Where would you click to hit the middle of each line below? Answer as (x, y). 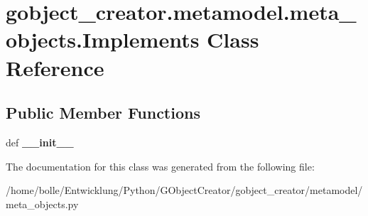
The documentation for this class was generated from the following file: (160, 166)
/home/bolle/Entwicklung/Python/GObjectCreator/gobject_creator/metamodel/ (184, 190)
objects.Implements (103, 39)
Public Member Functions (103, 113)
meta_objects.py (42, 204)
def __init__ (40, 142)
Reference (55, 67)
